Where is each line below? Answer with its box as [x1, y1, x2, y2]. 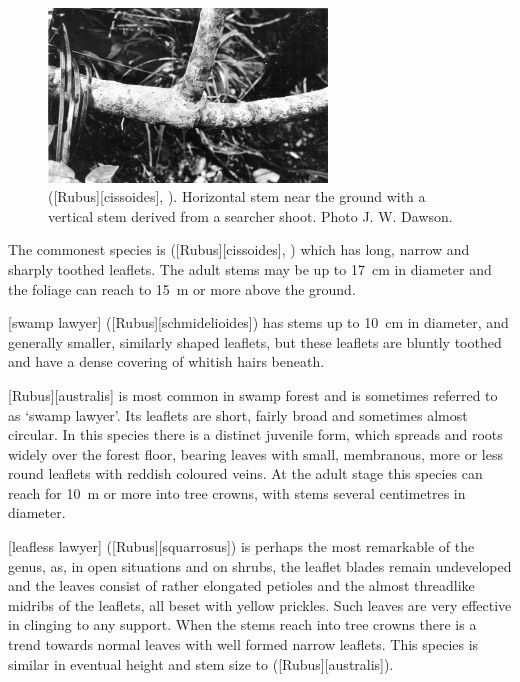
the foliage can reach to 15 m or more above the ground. [8, 278, 356, 299]
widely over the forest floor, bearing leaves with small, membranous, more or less [8, 443, 503, 464]
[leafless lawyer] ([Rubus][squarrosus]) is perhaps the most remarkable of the [8, 536, 475, 557]
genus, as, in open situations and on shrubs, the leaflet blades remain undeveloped [8, 555, 512, 576]
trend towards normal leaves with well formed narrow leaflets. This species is [8, 634, 479, 655]
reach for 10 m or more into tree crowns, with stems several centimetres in [8, 482, 466, 503]
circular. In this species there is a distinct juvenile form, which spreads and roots [8, 424, 503, 445]
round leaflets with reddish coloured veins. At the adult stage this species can [8, 463, 483, 484]
